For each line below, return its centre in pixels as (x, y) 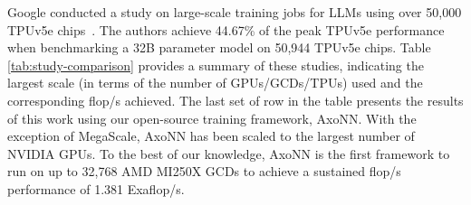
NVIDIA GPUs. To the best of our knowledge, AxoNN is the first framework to (229, 153)
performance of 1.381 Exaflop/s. (96, 188)
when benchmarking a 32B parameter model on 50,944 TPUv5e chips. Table (219, 47)
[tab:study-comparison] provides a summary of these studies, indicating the (216, 65)
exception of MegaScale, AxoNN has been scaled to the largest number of (211, 136)
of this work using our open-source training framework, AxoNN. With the (212, 118)
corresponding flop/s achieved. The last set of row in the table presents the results (235, 100)
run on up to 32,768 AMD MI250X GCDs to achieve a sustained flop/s (204, 171)
